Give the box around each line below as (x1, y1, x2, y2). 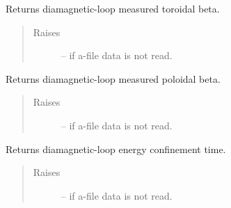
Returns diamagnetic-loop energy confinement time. (6, 141, 226, 156)
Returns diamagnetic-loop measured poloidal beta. (6, 71, 221, 86)
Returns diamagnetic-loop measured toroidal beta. (6, 1, 220, 15)
